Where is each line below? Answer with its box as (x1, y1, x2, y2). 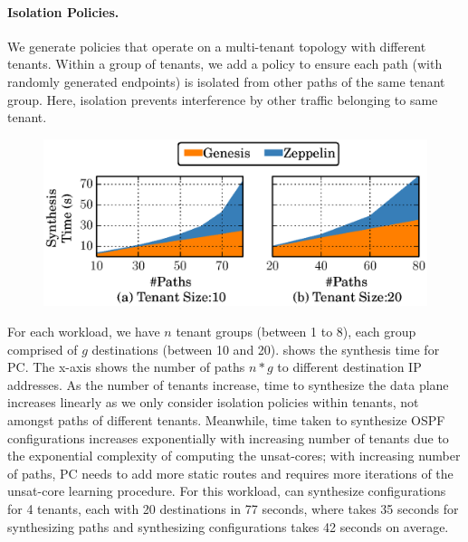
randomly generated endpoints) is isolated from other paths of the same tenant (7, 71, 445, 90)
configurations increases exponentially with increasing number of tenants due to (7, 428, 449, 447)
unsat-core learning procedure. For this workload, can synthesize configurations (7, 481, 446, 500)
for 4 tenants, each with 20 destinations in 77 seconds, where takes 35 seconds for (7, 499, 459, 518)
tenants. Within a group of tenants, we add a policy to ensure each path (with (7, 54, 443, 73)
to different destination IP (277, 357, 422, 376)
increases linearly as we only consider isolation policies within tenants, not (7, 393, 419, 412)
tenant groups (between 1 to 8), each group (176, 322, 416, 341)
